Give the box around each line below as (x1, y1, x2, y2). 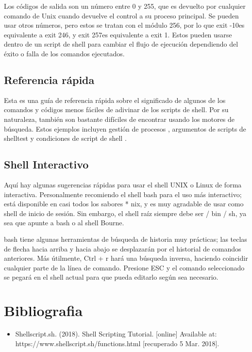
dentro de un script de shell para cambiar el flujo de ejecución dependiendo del (4, 39, 238, 49)
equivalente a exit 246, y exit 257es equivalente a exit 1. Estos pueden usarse (4, 29, 232, 39)
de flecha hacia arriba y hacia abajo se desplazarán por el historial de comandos (4, 243, 241, 253)
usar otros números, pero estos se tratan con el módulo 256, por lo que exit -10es (4, 20, 245, 30)
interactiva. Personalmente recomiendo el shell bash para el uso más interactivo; (4, 189, 242, 199)
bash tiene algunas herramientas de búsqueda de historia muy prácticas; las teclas (4, 234, 247, 244)
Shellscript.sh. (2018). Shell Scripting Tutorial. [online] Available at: (15, 329, 217, 338)
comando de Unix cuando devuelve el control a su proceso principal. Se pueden (4, 10, 239, 20)
